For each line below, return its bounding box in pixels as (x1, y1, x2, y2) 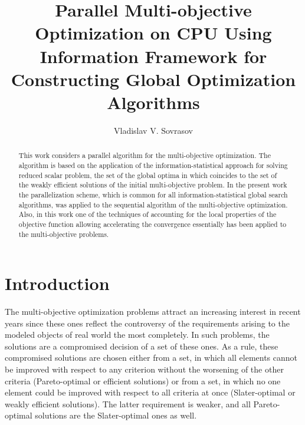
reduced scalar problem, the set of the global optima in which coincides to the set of (18, 170, 277, 180)
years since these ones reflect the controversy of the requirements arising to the (5, 317, 290, 329)
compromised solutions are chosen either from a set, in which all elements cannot (5, 351, 298, 364)
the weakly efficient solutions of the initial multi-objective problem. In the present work (18, 180, 287, 190)
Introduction (5, 271, 110, 295)
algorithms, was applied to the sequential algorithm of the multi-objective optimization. (18, 199, 288, 209)
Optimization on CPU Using (35, 21, 272, 45)
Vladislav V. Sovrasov (114, 124, 193, 136)
